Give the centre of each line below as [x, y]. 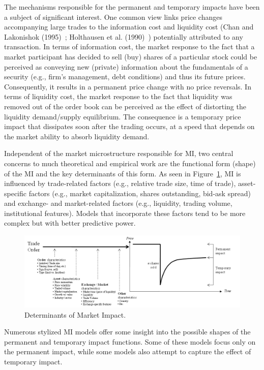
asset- [247, 183]
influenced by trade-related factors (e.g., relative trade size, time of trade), [120, 183]
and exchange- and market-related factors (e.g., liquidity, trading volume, [118, 203]
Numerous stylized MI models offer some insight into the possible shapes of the [127, 332]
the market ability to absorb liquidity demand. [77, 136]
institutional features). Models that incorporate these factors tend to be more [125, 213]
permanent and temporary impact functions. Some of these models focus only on [130, 341]
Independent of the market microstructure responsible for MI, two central [119, 153]
